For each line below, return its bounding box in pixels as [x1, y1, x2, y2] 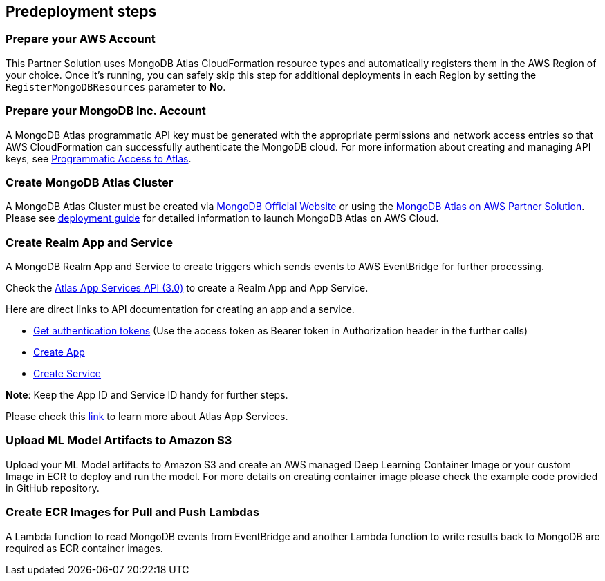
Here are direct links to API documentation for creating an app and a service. [6, 303, 355, 316]
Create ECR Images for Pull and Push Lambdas [6, 505, 260, 520]
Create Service [33, 368, 102, 380]
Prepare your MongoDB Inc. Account [6, 104, 206, 118]
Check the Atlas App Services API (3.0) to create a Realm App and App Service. [6, 282, 369, 294]
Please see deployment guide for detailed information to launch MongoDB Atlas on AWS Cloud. [6, 212, 439, 225]
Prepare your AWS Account [6, 32, 156, 46]
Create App [33, 346, 85, 359]
